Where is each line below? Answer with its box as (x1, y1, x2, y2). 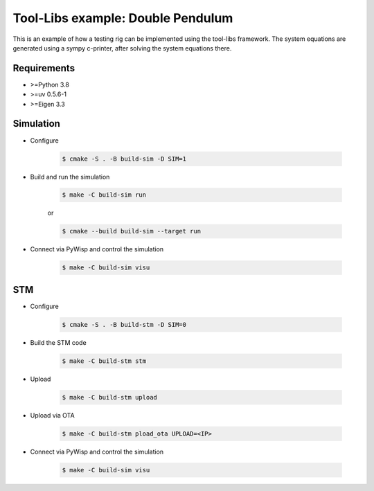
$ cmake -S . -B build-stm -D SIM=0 (62, 321, 187, 328)
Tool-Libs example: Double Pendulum (12, 10, 233, 26)
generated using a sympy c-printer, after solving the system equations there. (12, 44, 232, 52)
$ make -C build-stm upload (62, 393, 157, 401)
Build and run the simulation (30, 172, 110, 181)
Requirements (12, 62, 75, 74)
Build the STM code (30, 338, 87, 346)
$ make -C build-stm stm (62, 357, 147, 365)
